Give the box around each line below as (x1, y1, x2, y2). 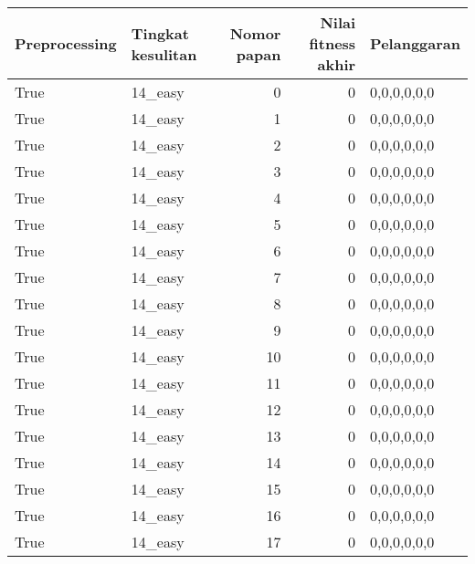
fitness (309, 33, 356, 54)
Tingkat (131, 22, 189, 44)
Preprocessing (15, 33, 117, 54)
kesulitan (131, 43, 197, 65)
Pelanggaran (370, 33, 460, 54)
